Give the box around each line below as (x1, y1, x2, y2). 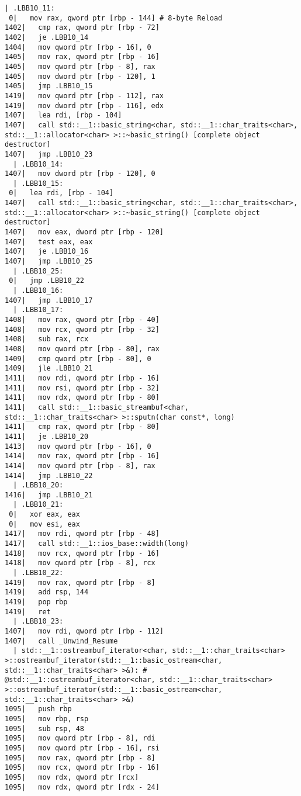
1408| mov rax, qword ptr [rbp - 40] (5, 316, 160, 324)
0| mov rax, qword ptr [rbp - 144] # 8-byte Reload (9, 13, 223, 22)
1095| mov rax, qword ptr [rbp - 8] (5, 753, 155, 762)
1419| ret (5, 607, 51, 616)
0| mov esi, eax (9, 520, 80, 528)
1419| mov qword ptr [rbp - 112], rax (5, 91, 164, 100)
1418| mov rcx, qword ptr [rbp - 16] (5, 549, 160, 558)
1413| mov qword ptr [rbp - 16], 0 (5, 442, 151, 451)
